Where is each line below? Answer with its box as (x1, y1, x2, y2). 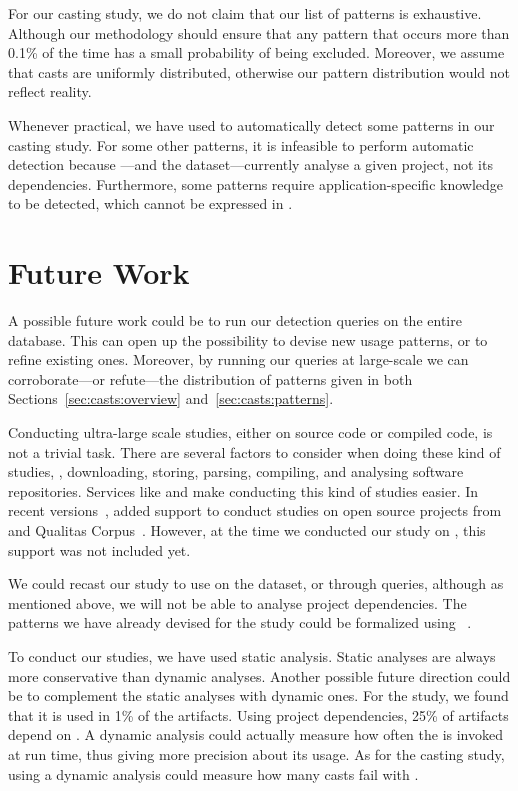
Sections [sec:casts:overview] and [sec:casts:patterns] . (8, 388, 334, 409)
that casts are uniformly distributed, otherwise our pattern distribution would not (8, 61, 511, 82)
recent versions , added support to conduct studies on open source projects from (8, 500, 502, 521)
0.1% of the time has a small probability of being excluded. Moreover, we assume (8, 42, 505, 63)
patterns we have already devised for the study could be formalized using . (8, 612, 472, 633)
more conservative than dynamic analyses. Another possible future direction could (8, 665, 511, 686)
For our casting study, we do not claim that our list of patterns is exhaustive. (8, 3, 482, 23)
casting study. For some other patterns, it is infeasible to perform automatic (8, 134, 474, 155)
